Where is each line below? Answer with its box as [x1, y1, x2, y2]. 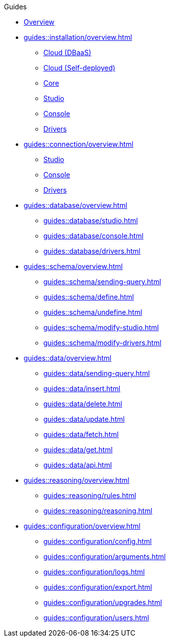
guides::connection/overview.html [24, 140, 134, 148]
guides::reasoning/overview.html [24, 476, 130, 484]
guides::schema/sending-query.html [43, 277, 161, 286]
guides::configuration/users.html [43, 613, 149, 622]
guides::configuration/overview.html [24, 522, 140, 530]
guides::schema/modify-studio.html [43, 323, 159, 332]
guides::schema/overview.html [24, 262, 123, 270]
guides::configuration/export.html [43, 583, 152, 591]
